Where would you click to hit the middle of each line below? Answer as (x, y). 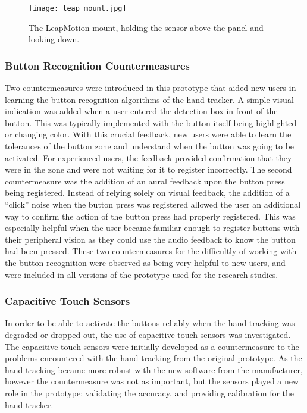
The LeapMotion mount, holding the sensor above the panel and (146, 27)
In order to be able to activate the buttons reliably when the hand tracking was (150, 323)
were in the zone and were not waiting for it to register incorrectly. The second (148, 169)
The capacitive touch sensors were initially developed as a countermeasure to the (152, 346)
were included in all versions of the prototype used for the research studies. (142, 274)
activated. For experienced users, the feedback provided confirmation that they (148, 157)
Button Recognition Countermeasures (98, 65)
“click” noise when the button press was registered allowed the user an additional (153, 204)
